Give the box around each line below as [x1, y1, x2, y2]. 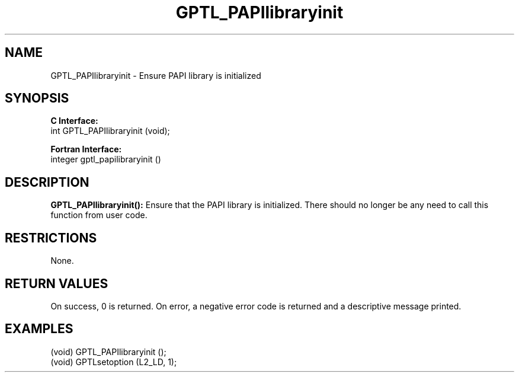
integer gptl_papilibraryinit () [50, 154, 161, 165]
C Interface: [50, 116, 98, 126]
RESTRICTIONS [5, 230, 97, 245]
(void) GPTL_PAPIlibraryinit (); [50, 346, 166, 357]
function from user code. [50, 210, 148, 221]
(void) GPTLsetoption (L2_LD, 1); [50, 356, 177, 367]
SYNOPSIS [5, 91, 69, 106]
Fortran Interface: [50, 144, 122, 155]
